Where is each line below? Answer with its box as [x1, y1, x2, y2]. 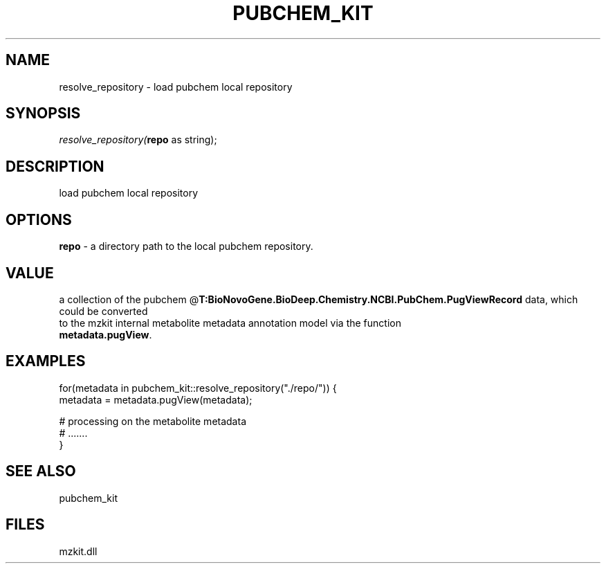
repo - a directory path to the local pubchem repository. [59, 240, 313, 253]
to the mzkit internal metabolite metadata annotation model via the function [59, 316, 401, 329]
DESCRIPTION [6, 157, 104, 175]
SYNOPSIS [6, 105, 81, 123]
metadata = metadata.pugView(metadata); [59, 393, 252, 406]
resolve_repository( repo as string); [59, 134, 217, 146]
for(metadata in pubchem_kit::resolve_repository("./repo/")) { [59, 381, 337, 394]
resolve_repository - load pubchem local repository [59, 80, 293, 93]
